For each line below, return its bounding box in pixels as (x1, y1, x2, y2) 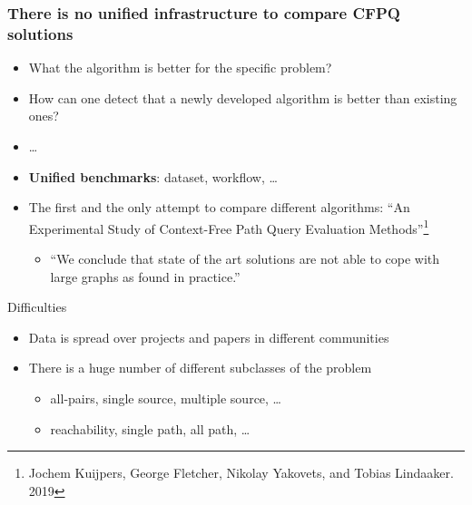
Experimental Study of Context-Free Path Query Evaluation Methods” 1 (28, 216, 429, 238)
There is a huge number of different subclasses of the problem (28, 358, 372, 377)
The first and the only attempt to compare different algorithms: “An (28, 198, 410, 217)
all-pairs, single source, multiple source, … (50, 388, 282, 407)
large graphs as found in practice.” (50, 267, 241, 286)
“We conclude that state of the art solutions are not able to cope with (50, 248, 440, 267)
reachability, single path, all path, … (50, 419, 251, 438)
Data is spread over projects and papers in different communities (28, 327, 389, 346)
